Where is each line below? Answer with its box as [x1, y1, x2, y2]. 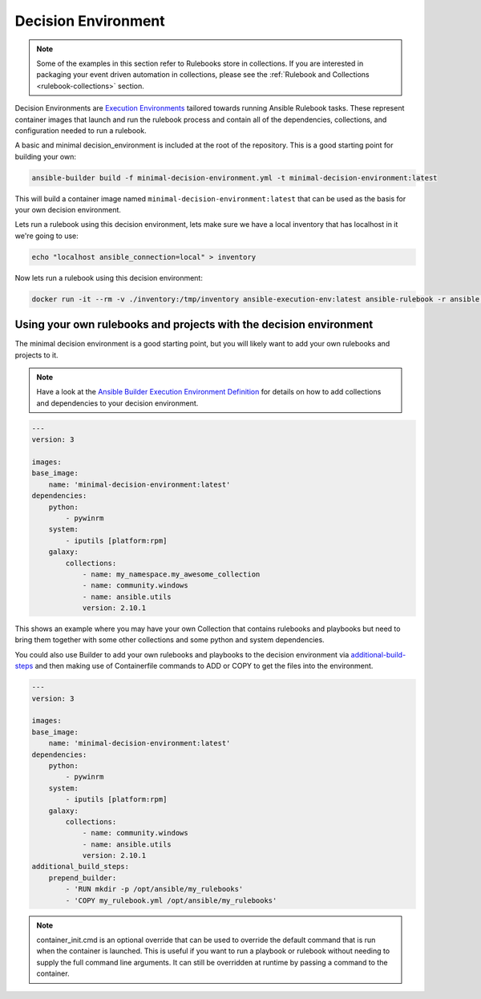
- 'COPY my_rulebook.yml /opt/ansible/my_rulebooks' [65, 896, 277, 905]
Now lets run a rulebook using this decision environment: [14, 273, 204, 282]
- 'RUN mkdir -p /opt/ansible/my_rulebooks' [65, 884, 244, 894]
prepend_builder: [48, 873, 117, 882]
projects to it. [14, 350, 59, 360]
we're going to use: [14, 231, 79, 241]
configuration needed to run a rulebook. [14, 125, 148, 135]
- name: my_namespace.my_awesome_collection [82, 569, 261, 579]
